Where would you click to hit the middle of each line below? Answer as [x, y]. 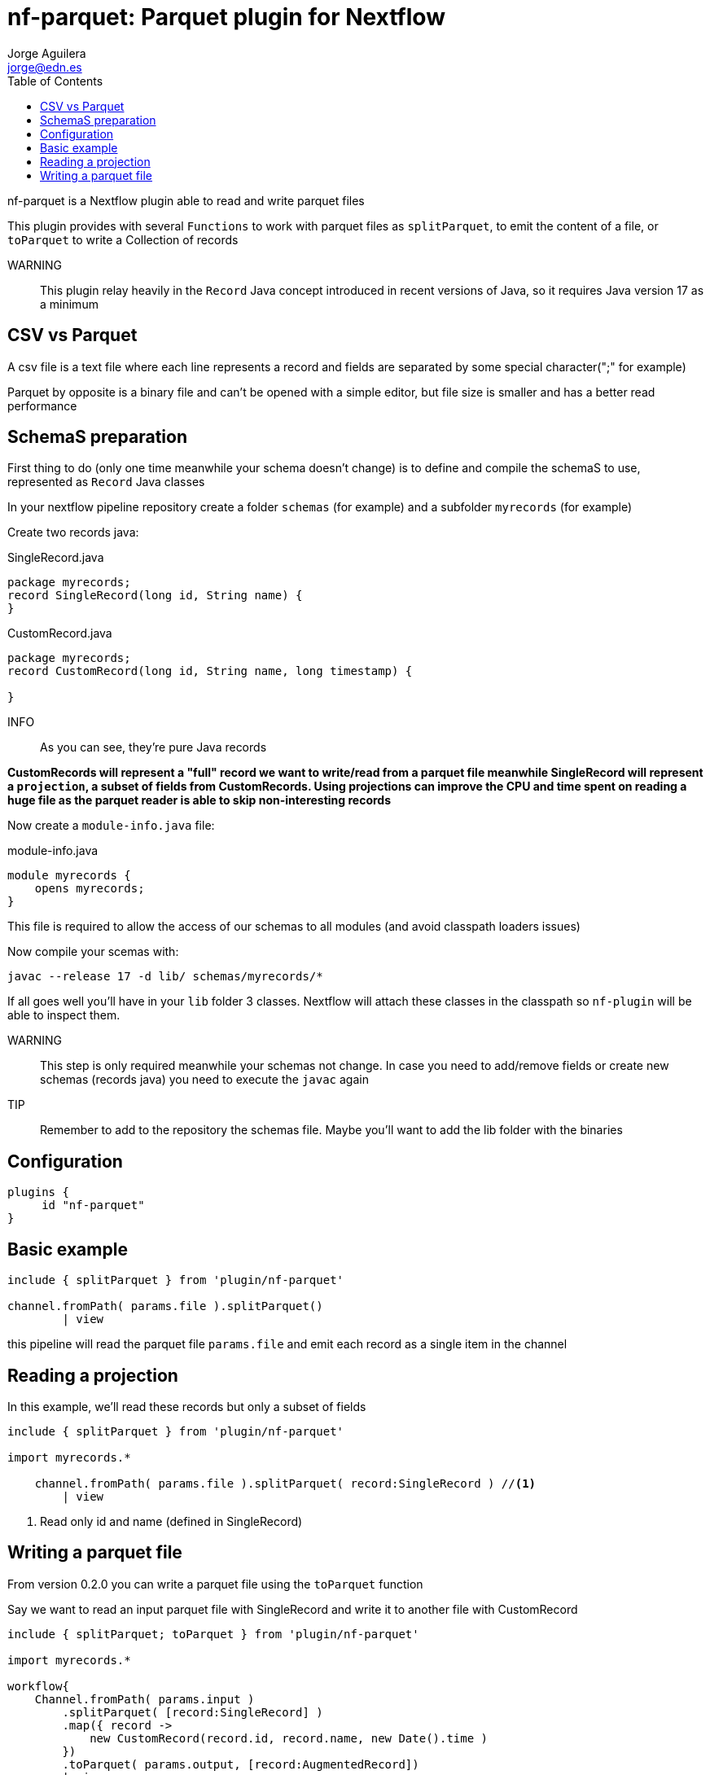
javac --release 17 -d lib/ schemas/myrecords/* [165, 977]
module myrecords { [69, 876]
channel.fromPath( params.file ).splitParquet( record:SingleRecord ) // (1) [285, 1483]
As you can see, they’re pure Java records [153, 747]
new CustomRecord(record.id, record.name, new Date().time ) [289, 1738]
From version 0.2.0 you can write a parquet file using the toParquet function [215, 1584]
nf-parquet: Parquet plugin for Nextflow [226, 17]
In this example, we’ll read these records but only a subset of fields [187, 1406]
